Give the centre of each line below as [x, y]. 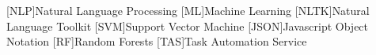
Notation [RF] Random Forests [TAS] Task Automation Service [157, 41]
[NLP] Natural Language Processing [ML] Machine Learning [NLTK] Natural [188, 10]
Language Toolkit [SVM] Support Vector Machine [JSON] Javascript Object [188, 26]
